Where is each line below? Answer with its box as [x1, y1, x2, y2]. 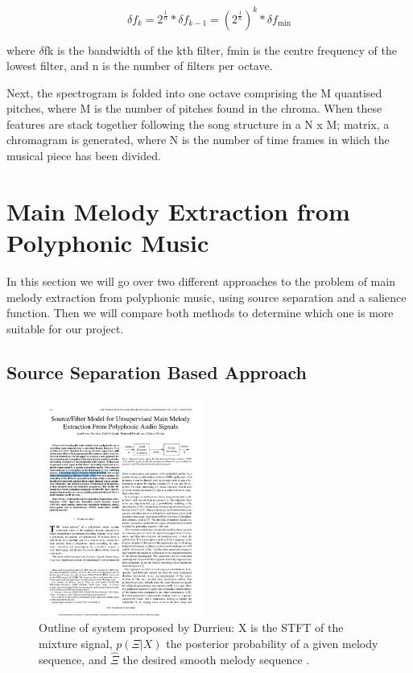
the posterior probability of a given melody [166, 635, 378, 652]
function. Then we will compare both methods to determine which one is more [6, 304, 394, 321]
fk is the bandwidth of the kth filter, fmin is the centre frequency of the [43, 41, 397, 58]
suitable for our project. [6, 320, 124, 336]
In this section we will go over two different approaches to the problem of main [6, 272, 395, 289]
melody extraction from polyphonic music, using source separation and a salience [6, 288, 407, 305]
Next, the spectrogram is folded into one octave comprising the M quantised [6, 84, 382, 101]
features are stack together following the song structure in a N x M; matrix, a [6, 115, 390, 132]
